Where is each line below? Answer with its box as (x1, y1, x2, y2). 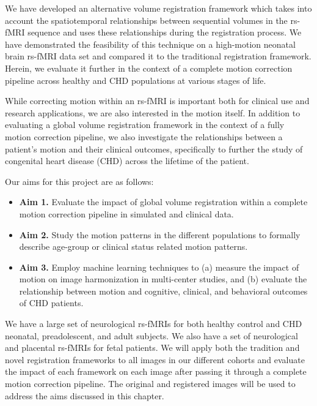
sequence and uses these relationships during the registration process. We (27, 26, 302, 39)
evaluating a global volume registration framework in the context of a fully (5, 118, 285, 131)
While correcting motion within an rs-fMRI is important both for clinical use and (5, 94, 310, 107)
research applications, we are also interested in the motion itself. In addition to (5, 106, 301, 119)
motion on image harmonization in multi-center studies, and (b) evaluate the (19, 273, 307, 285)
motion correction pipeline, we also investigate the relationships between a (5, 130, 283, 143)
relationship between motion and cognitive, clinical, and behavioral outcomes (19, 284, 308, 297)
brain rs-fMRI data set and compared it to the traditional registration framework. (5, 50, 312, 62)
